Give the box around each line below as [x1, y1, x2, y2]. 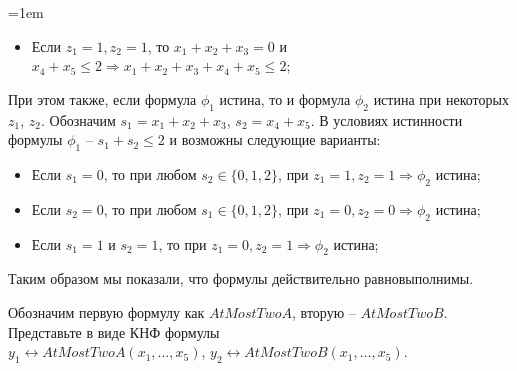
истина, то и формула [219, 88, 351, 109]
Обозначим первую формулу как [8, 301, 205, 322]
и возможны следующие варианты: [169, 129, 381, 150]
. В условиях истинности [310, 109, 463, 130]
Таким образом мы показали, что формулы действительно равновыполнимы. [8, 268, 474, 289]
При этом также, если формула [8, 88, 197, 109]
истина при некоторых [373, 88, 509, 109]
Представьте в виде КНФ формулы [8, 321, 220, 342]
